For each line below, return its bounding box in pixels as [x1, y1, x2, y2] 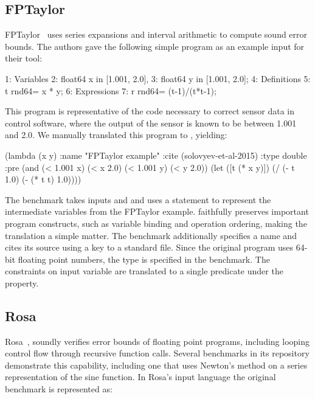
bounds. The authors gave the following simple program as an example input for [5, 40, 305, 52]
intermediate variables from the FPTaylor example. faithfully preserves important [5, 205, 309, 218]
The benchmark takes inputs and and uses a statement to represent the [5, 193, 271, 206]
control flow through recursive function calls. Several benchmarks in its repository [5, 347, 310, 359]
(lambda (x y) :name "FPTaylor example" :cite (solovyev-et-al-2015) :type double [5, 148, 307, 161]
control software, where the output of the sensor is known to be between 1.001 [5, 116, 297, 129]
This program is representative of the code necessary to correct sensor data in [5, 105, 295, 117]
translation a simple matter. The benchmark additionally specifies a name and [5, 229, 297, 241]
